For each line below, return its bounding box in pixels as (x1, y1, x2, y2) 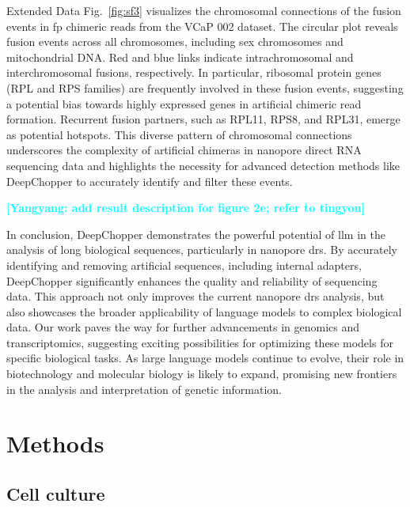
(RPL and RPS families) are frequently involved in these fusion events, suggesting (6, 79, 404, 96)
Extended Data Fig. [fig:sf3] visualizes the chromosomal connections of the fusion (6, 2, 401, 18)
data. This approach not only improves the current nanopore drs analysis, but (6, 288, 385, 305)
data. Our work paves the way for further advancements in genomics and (6, 319, 360, 335)
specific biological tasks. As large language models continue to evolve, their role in (6, 350, 404, 366)
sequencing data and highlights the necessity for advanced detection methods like (6, 157, 401, 173)
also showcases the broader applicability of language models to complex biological (6, 303, 402, 320)
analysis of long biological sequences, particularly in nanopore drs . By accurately (6, 241, 397, 258)
